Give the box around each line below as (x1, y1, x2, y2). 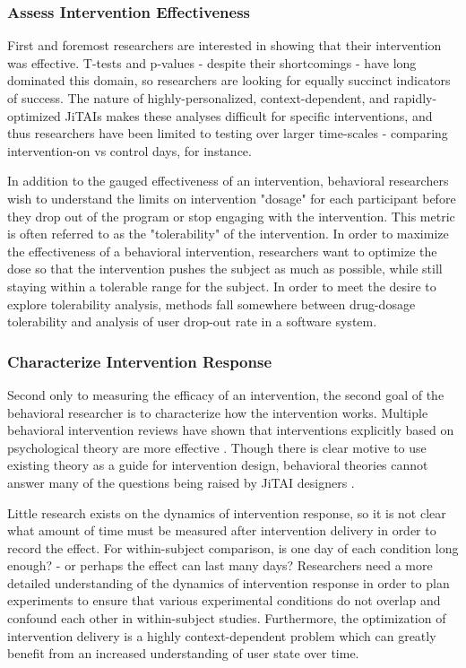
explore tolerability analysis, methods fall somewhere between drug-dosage (7, 294, 416, 313)
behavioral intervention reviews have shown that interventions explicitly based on (7, 421, 454, 439)
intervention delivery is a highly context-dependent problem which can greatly (7, 626, 436, 645)
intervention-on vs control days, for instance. (7, 141, 252, 160)
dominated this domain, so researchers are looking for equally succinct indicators (7, 71, 451, 90)
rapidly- (393, 89, 437, 107)
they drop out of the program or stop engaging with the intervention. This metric (7, 206, 455, 225)
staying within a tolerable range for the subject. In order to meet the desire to (7, 276, 436, 295)
